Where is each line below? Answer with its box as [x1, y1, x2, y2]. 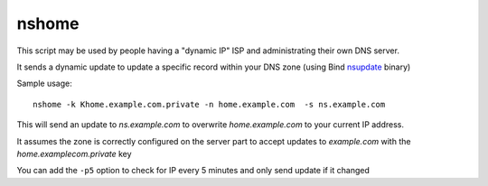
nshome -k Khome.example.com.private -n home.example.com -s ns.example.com [33, 99, 386, 109]
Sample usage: [16, 78, 72, 89]
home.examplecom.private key [16, 148, 132, 159]
